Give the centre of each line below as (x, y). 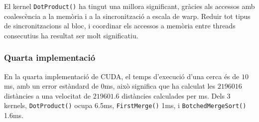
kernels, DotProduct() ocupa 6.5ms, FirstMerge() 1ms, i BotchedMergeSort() (125, 105)
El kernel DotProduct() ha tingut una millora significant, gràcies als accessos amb (129, 6)
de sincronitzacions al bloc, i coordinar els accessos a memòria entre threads (120, 26)
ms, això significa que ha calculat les (160, 86)
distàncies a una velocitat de (47, 95)
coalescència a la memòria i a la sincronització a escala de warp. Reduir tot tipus (127, 16)
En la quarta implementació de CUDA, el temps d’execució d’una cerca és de (122, 76)
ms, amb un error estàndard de (51, 86)
